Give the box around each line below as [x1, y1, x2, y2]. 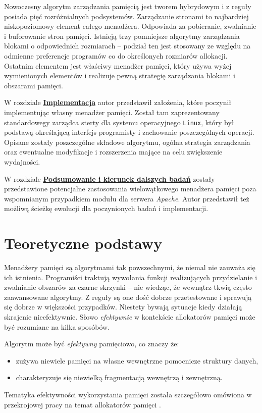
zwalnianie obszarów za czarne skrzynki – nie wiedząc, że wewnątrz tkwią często [4, 282, 252, 292]
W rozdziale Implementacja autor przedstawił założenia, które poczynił [4, 97, 232, 108]
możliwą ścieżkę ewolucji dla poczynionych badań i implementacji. [4, 203, 208, 214]
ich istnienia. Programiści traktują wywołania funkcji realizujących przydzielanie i [4, 272, 257, 282]
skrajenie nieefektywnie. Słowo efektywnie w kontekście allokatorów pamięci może [4, 312, 255, 322]
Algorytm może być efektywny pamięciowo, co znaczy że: [4, 338, 179, 349]
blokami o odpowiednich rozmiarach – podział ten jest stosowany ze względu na [4, 40, 251, 51]
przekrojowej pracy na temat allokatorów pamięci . [4, 399, 161, 409]
